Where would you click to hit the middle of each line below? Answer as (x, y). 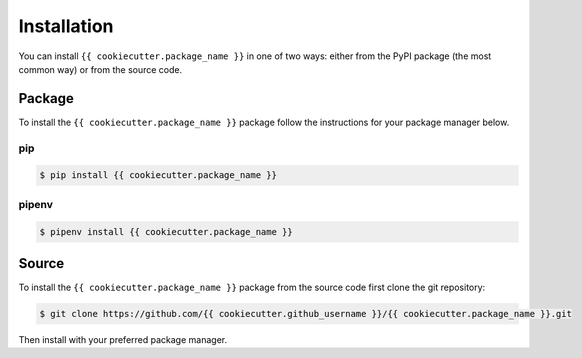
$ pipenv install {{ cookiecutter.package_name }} (166, 231)
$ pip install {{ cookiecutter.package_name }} (158, 175)
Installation (66, 26)
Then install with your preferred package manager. (123, 339)
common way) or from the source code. (100, 69)
